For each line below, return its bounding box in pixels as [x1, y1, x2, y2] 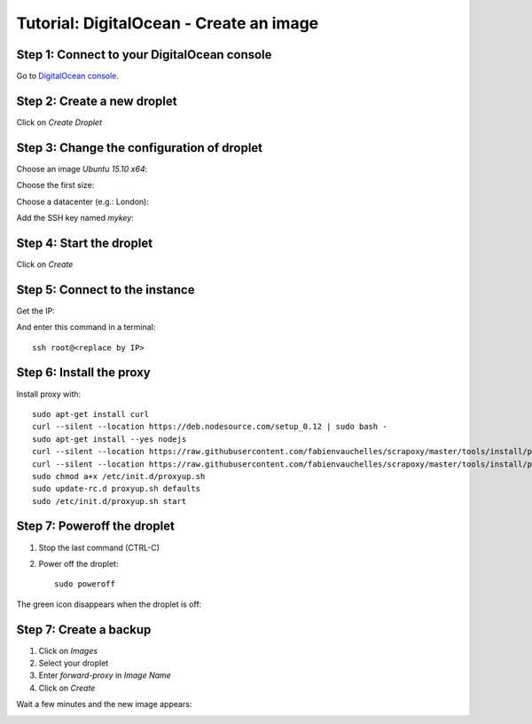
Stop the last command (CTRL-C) [38, 542, 160, 553]
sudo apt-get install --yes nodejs [32, 434, 187, 444]
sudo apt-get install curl [32, 409, 150, 419]
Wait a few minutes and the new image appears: [16, 699, 192, 710]
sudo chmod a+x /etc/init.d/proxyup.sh [32, 471, 206, 481]
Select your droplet [38, 657, 109, 669]
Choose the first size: [16, 180, 95, 191]
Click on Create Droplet [16, 116, 102, 128]
